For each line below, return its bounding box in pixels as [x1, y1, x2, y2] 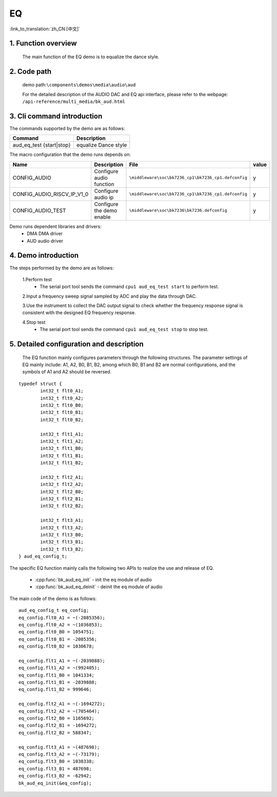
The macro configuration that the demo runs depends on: [9, 152, 131, 158]
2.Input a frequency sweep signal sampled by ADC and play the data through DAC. [22, 293, 197, 299]
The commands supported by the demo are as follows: [9, 125, 125, 132]
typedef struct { [18, 381, 62, 387]
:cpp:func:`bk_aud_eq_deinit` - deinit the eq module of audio [35, 584, 163, 590]
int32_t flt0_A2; [40, 395, 84, 401]
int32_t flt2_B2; [40, 503, 84, 509]
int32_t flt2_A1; [40, 474, 84, 480]
